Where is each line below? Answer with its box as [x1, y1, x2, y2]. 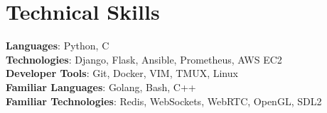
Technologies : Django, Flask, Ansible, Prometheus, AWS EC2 [6, 52, 282, 66]
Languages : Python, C [6, 38, 109, 53]
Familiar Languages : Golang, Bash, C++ [6, 79, 196, 94]
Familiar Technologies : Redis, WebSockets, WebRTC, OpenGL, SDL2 [6, 93, 322, 108]
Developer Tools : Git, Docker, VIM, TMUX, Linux [6, 66, 238, 81]
